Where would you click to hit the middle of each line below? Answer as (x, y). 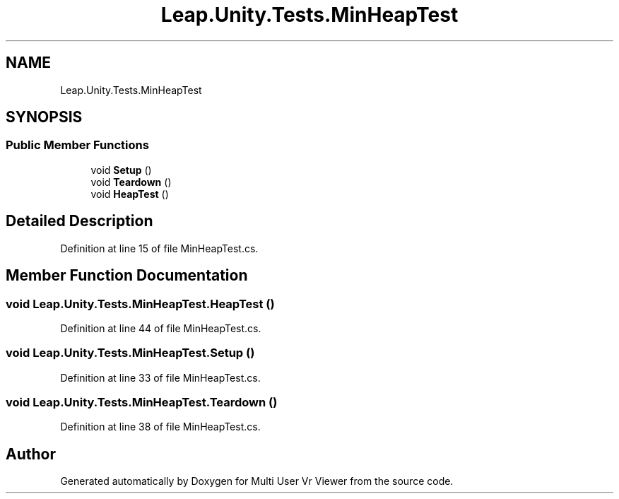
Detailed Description (79, 221)
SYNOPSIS (44, 117)
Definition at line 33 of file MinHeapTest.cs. (160, 377)
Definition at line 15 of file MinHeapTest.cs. (159, 248)
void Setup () (121, 170)
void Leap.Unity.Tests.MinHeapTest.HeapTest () (140, 304)
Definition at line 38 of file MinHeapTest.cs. (160, 427)
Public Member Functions (77, 145)
